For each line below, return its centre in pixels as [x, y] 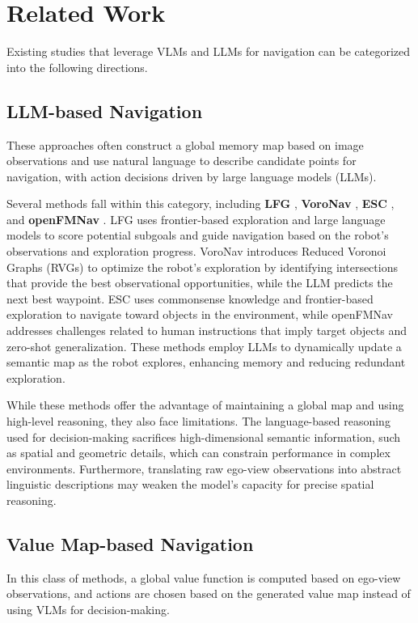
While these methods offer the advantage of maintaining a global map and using [205, 405]
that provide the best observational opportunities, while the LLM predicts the [200, 283]
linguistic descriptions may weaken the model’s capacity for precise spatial [190, 484]
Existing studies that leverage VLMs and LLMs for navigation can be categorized [209, 51]
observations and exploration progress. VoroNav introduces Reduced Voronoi [196, 251]
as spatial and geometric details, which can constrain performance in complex [198, 453]
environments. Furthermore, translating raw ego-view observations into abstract [204, 468]
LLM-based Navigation [105, 110]
